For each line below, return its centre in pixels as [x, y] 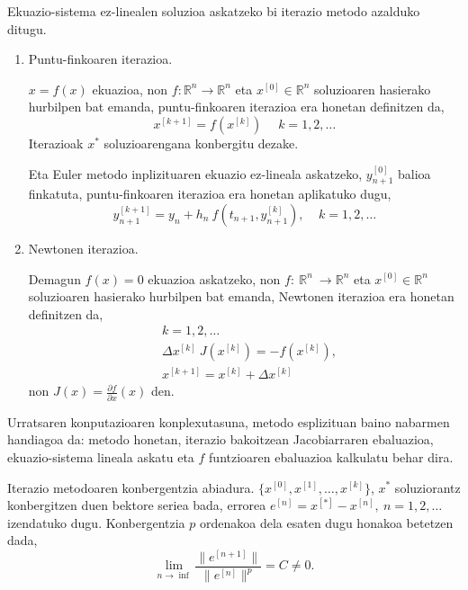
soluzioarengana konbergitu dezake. [201, 143]
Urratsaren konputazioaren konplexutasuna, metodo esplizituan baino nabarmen [229, 421]
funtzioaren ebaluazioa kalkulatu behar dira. [331, 456]
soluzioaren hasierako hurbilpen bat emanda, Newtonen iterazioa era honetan [241, 296]
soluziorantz [427, 487]
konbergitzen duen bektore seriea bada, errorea [137, 505]
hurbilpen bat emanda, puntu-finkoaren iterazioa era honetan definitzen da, [236, 107]
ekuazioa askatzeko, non [214, 278]
